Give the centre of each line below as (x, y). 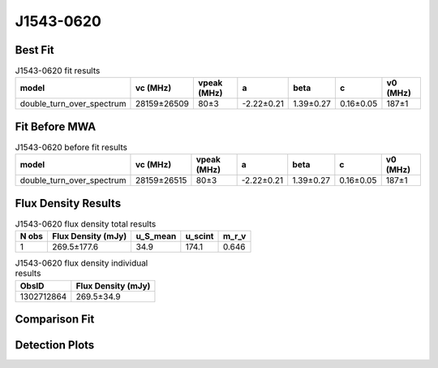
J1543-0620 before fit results (71, 148)
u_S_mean (156, 236)
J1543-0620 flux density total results (86, 224)
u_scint (200, 236)
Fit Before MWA (56, 126)
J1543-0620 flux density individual (82, 263)
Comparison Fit (55, 320)
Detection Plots (55, 345)
